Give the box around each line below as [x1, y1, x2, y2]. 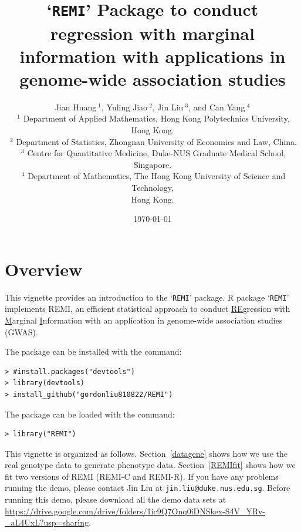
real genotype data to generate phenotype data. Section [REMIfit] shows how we [5, 459, 296, 471]
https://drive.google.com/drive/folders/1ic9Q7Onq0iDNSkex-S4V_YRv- [5, 504, 266, 517]
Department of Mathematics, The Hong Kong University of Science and [28, 170, 286, 182]
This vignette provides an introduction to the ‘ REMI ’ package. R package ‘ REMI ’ [5, 291, 289, 303]
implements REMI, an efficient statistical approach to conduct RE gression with [5, 302, 290, 315]
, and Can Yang [188, 100, 245, 113]
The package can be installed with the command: [5, 345, 182, 358]
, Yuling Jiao [102, 100, 148, 113]
